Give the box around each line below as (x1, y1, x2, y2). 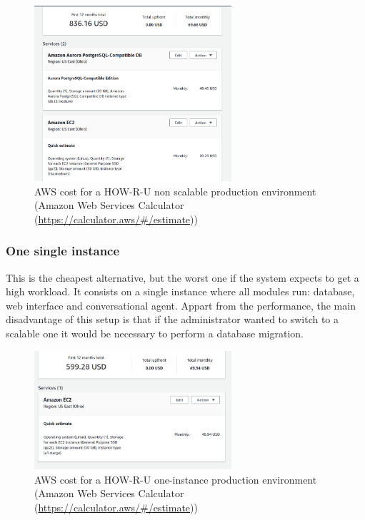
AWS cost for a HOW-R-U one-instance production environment (34, 471, 317, 486)
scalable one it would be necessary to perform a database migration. (6, 326, 304, 341)
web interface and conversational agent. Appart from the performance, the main (6, 297, 356, 312)
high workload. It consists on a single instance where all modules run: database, (6, 284, 355, 299)
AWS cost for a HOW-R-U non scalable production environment (34, 183, 316, 198)
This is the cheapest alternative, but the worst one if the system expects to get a (6, 270, 359, 285)
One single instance (6, 242, 120, 260)
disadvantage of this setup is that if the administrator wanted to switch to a (6, 312, 339, 327)
